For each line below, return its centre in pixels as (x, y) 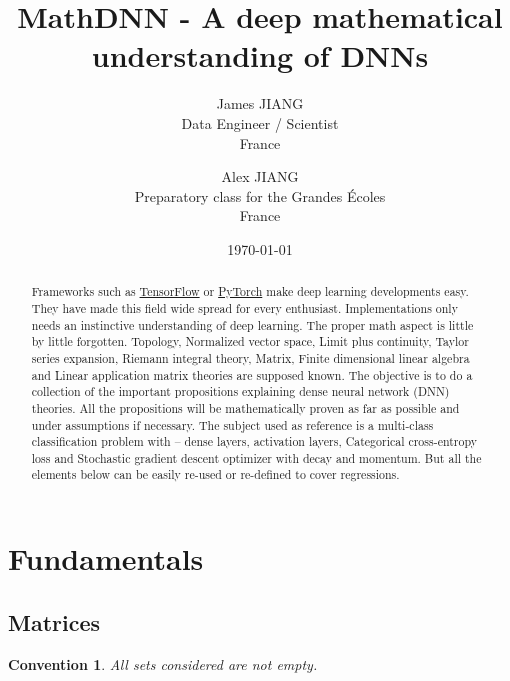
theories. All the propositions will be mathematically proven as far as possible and (245, 407)
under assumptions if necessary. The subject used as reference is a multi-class (232, 424)
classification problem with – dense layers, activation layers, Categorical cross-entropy (254, 441)
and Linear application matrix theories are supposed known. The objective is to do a (252, 374)
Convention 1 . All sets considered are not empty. (163, 663)
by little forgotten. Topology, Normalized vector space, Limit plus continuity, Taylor (250, 341)
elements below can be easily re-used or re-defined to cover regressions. (215, 474)
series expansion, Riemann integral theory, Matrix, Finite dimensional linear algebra (250, 357)
